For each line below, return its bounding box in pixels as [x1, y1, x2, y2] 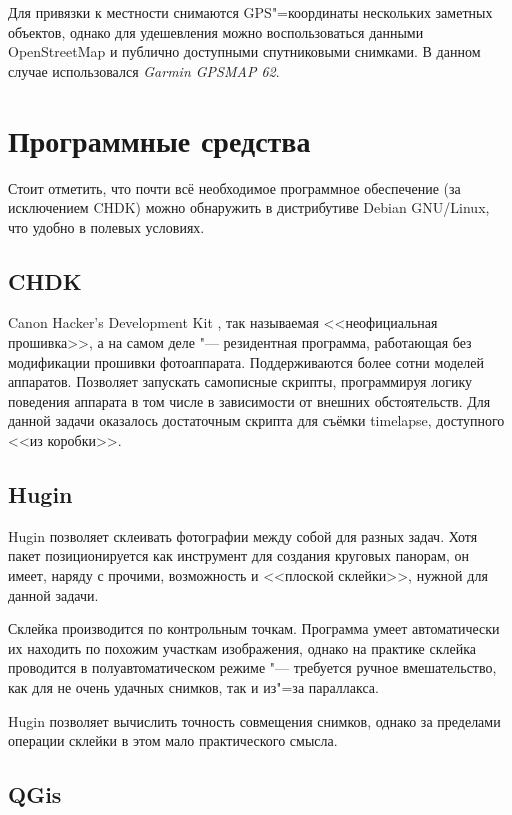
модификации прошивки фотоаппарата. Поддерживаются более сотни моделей [8, 351, 485, 372]
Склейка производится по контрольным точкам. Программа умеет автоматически [8, 618, 500, 639]
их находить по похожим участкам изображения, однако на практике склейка [8, 637, 476, 658]
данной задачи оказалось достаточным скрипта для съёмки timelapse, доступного [8, 410, 505, 431]
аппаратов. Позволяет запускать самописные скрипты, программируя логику [8, 371, 472, 392]
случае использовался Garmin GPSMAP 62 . [8, 60, 280, 81]
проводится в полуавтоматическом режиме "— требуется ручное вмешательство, [8, 657, 497, 678]
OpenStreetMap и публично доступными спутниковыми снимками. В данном [8, 41, 481, 62]
